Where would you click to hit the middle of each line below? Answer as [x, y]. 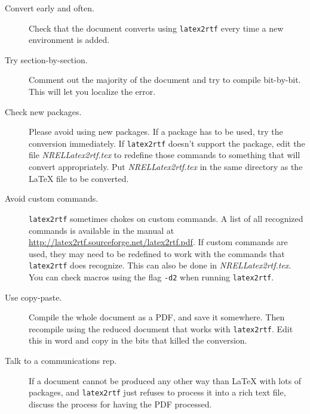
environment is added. [69, 40]
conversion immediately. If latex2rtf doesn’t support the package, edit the [167, 143]
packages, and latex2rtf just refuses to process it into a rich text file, [157, 392]
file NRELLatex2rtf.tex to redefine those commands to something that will [165, 155]
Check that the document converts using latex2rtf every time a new [156, 28]
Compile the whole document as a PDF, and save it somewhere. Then [157, 317]
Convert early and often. [50, 8]
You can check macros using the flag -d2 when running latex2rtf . [151, 276]
